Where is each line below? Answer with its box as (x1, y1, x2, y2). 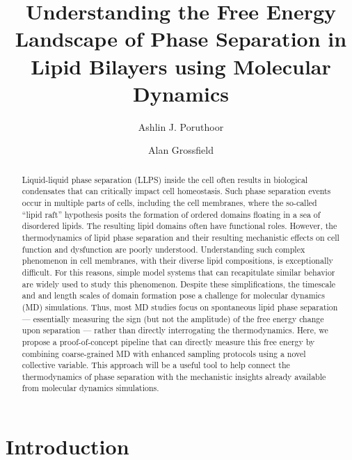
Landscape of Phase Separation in (15, 24, 347, 53)
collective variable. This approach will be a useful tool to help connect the (22, 359, 290, 371)
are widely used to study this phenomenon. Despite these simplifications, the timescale (22, 278, 336, 290)
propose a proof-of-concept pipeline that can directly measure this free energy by (22, 335, 315, 347)
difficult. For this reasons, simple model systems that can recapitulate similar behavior (22, 266, 335, 278)
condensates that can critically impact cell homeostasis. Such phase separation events (22, 185, 331, 197)
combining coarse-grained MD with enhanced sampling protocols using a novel (22, 347, 306, 359)
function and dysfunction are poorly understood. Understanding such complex (22, 243, 305, 255)
